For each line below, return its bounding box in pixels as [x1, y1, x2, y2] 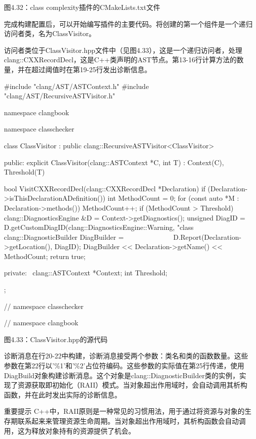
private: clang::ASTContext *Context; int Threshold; [4, 267, 168, 278]
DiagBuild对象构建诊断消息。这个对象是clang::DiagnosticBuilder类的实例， [4, 370, 239, 380]
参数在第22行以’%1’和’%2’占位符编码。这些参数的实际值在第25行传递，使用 [4, 360, 244, 371]
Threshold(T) [4, 167, 45, 177]
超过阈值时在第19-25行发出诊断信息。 [31, 64, 151, 74]
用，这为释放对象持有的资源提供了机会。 [4, 425, 135, 436]
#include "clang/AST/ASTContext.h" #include [4, 81, 149, 91]
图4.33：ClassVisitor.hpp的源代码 [4, 334, 108, 344]
